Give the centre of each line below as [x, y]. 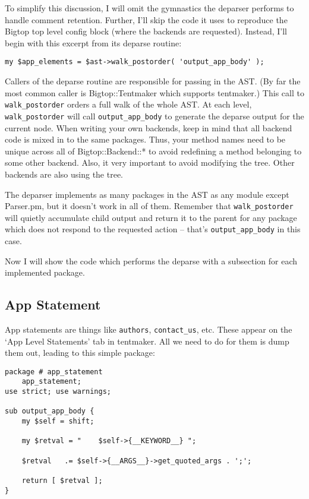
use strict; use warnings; [58, 392]
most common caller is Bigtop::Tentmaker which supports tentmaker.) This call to [154, 92]
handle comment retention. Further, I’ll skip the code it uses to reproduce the [146, 19]
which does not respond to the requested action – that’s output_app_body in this [153, 229]
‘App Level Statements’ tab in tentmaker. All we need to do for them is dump [147, 341]
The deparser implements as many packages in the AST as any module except [147, 194]
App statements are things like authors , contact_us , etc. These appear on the [149, 329]
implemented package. [45, 272]
